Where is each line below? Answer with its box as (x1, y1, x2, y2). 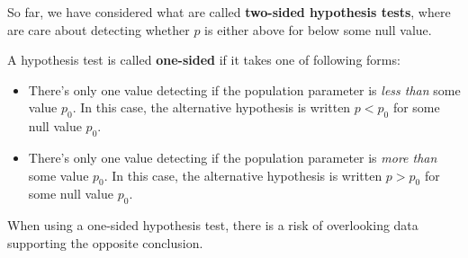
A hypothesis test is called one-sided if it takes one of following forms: (7, 50, 400, 69)
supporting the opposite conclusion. (7, 233, 203, 252)
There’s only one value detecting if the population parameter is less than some (28, 80, 461, 99)
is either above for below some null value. (204, 20, 432, 39)
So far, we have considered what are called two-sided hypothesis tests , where (7, 3, 451, 21)
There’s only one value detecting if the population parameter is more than (28, 147, 437, 166)
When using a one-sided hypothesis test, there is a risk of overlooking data (7, 216, 418, 235)
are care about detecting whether (7, 20, 190, 39)
